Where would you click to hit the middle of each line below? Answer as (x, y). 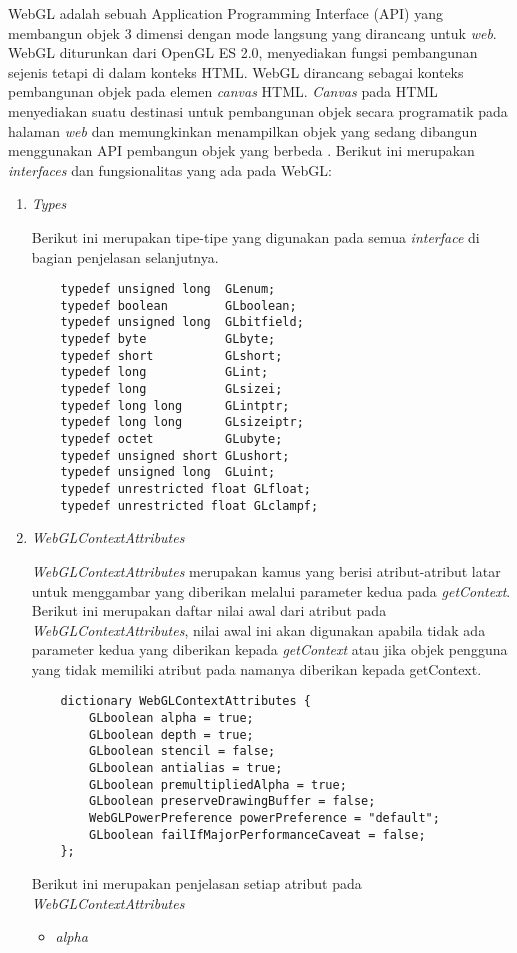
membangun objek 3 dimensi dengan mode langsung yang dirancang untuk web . (252, 32)
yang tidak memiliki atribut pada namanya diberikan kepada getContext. (256, 668)
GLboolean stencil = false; (182, 751)
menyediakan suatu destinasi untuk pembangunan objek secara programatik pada (258, 110)
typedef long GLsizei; (171, 389)
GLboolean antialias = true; (186, 768)
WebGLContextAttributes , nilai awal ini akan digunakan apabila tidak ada (258, 629)
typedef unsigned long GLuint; (168, 472)
